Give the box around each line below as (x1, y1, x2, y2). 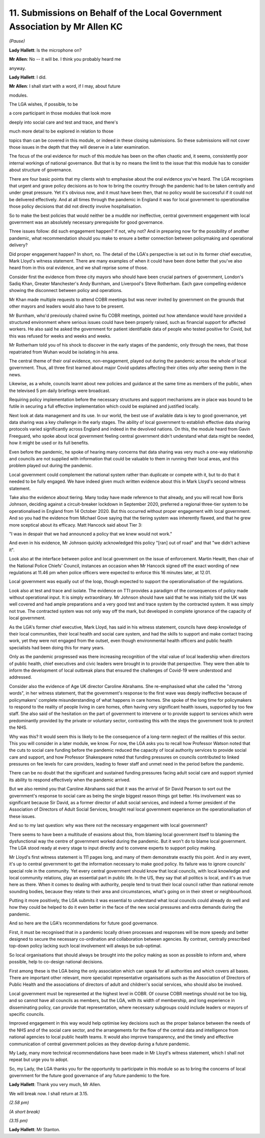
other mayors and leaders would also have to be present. (9, 303, 125, 309)
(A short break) (9, 1109, 40, 1114)
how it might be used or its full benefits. (9, 440, 89, 446)
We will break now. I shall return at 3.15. (9, 1090, 88, 1096)
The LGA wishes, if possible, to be (9, 101, 78, 107)
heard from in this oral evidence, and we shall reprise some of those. (9, 265, 148, 271)
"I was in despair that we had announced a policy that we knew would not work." (9, 530, 172, 537)
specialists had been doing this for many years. (9, 644, 105, 650)
